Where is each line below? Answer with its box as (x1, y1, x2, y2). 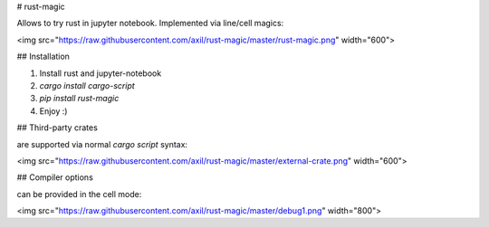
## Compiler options (16, 172, 94, 183)
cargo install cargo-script (39, 80, 135, 90)
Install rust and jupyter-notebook (39, 68, 162, 79)
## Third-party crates (16, 122, 99, 133)
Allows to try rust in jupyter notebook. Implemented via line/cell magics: (16, 18, 284, 29)
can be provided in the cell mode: (16, 188, 142, 199)
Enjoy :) (39, 105, 68, 117)
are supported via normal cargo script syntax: (16, 138, 188, 149)
